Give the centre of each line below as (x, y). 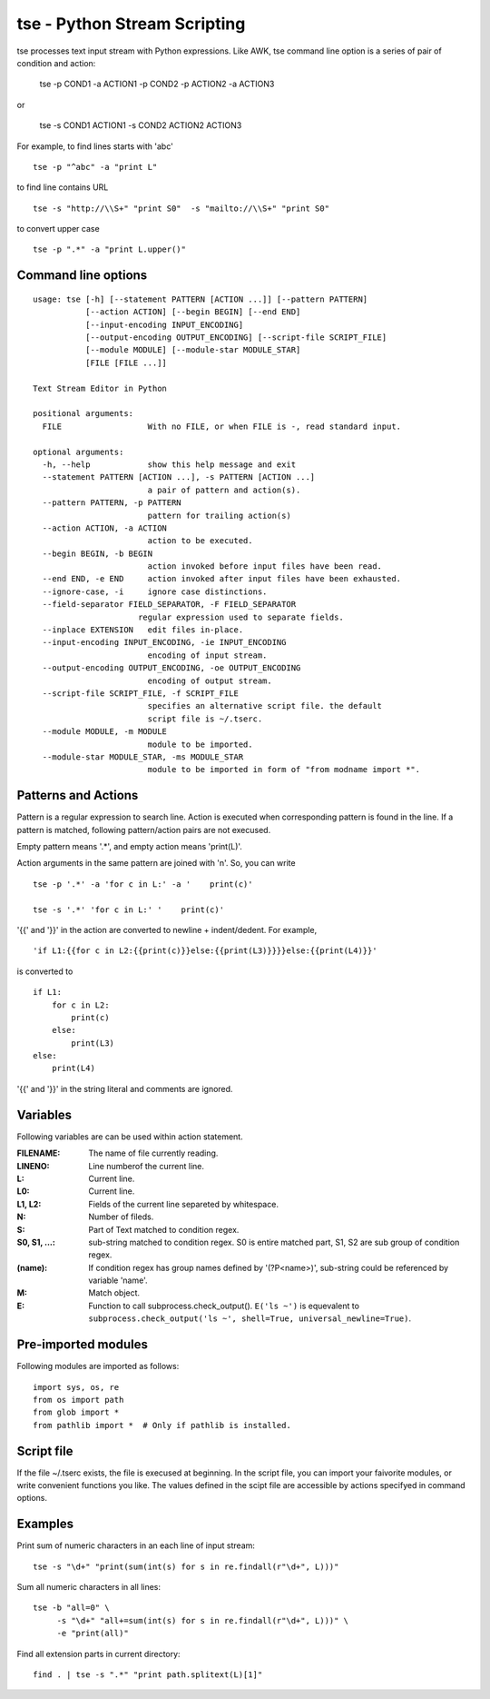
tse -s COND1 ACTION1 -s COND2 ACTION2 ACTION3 (141, 125)
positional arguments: (83, 414)
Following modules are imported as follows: (98, 1366)
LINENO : (33, 1166)
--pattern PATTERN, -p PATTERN (112, 503)
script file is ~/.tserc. (205, 719)
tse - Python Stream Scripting (131, 24)
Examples (45, 1524)
